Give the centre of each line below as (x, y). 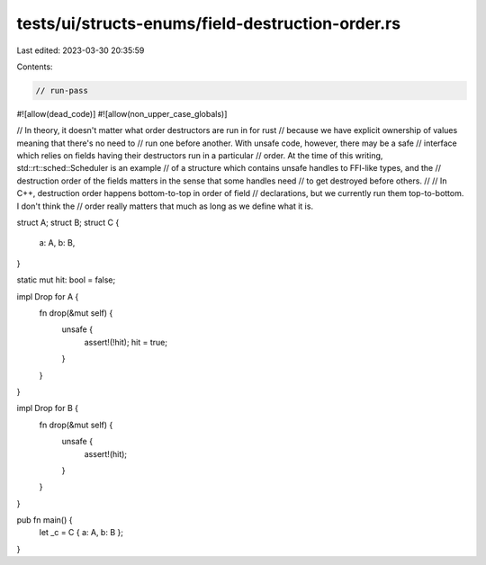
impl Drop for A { (48, 296)
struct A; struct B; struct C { (68, 223)
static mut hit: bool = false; (66, 280)
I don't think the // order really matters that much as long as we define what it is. (165, 206)
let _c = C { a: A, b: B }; (81, 533)
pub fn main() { (45, 520)
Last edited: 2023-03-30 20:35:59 (81, 50)
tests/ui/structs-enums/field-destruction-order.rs (208, 23)
